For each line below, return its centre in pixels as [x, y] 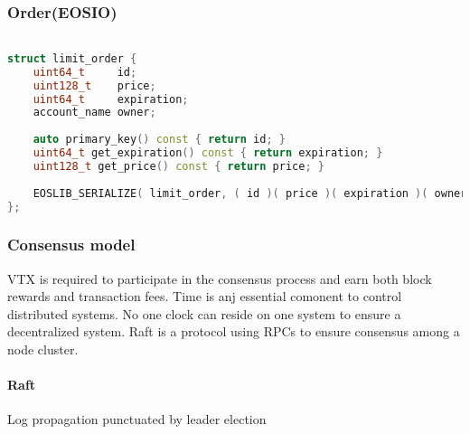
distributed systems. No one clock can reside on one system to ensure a [204, 313]
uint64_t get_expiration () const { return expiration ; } [208, 153]
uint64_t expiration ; [111, 99]
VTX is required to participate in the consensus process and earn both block [220, 278]
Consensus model [71, 245]
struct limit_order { [72, 58]
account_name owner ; [94, 113]
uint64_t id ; [85, 72]
